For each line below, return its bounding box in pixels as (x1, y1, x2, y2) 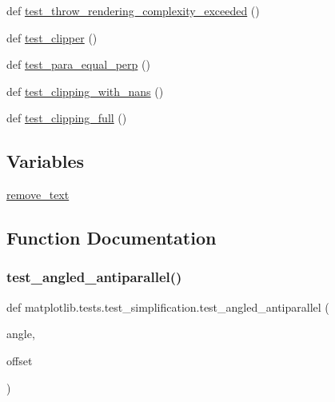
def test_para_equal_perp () (6, 56, 150, 73)
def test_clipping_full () (6, 109, 127, 126)
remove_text (6, 186, 70, 203)
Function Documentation (6, 225, 217, 250)
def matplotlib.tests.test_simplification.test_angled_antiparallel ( (6, 298, 329, 315)
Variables (6, 149, 85, 173)
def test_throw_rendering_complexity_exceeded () (6, 2, 260, 18)
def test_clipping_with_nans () (6, 82, 164, 99)
